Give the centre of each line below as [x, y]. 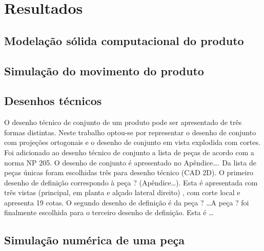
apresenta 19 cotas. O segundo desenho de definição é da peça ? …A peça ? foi [127, 202]
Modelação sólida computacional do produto [124, 40]
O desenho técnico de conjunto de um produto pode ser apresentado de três [123, 122]
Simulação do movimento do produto [104, 70]
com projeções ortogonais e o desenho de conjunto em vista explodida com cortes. [132, 142]
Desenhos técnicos [53, 101]
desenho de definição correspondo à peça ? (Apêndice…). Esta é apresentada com [131, 182]
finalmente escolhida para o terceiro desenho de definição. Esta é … [109, 212]
